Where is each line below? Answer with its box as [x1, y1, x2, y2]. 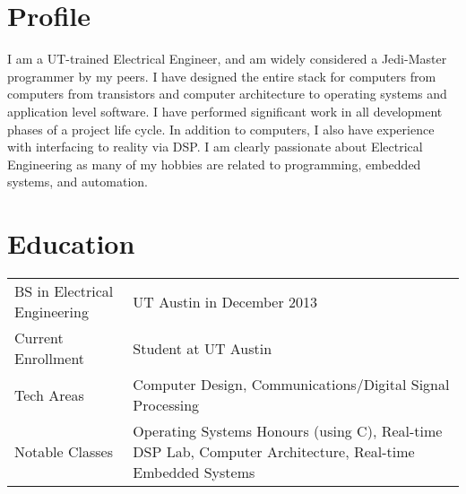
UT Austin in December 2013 [133, 290, 317, 312]
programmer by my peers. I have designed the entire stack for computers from [7, 66, 436, 85]
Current [14, 327, 64, 348]
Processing [133, 394, 200, 415]
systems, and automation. [7, 172, 148, 191]
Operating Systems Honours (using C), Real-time [133, 420, 443, 441]
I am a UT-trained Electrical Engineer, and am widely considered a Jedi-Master [7, 49, 447, 68]
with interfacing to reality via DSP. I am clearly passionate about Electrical [7, 137, 423, 156]
